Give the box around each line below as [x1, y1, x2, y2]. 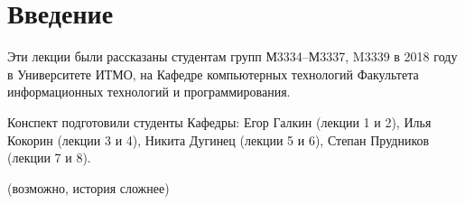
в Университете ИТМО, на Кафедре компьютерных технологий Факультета [7, 64, 419, 83]
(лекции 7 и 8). [7, 148, 91, 167]
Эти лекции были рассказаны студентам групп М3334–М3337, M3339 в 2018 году [7, 47, 458, 66]
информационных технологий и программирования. [7, 82, 291, 101]
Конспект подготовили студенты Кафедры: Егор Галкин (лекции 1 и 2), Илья [7, 112, 432, 131]
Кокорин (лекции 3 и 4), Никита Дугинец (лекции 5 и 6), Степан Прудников [7, 130, 430, 149]
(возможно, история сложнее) [7, 178, 170, 197]
